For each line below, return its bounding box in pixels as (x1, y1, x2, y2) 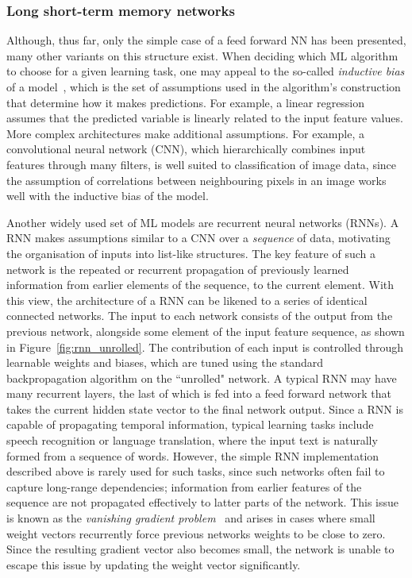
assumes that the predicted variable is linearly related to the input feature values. (6, 110, 403, 126)
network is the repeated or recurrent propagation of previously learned (6, 260, 349, 277)
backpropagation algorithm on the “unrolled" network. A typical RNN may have (6, 369, 397, 386)
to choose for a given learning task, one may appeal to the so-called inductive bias (6, 63, 405, 79)
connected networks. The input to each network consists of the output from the (6, 307, 393, 324)
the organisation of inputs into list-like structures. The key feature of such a (6, 245, 375, 261)
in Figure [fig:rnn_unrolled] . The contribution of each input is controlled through (6, 338, 403, 355)
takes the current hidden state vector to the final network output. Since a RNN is (6, 400, 403, 417)
